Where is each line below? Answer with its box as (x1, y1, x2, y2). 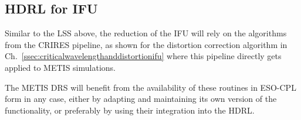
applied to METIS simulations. (5, 61, 116, 73)
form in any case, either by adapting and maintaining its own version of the (5, 92, 277, 105)
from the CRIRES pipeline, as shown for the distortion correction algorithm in (5, 38, 288, 50)
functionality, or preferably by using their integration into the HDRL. (5, 104, 255, 116)
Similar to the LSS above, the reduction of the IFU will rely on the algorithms (5, 27, 287, 39)
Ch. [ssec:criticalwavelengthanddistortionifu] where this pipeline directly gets (5, 50, 282, 62)
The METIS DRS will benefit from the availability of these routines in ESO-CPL (5, 81, 296, 93)
